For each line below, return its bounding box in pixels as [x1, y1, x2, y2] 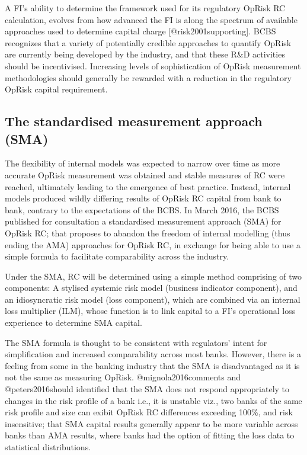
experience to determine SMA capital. [5, 316, 142, 329]
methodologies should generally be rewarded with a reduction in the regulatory [5, 71, 292, 84]
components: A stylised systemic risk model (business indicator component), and [5, 281, 298, 294]
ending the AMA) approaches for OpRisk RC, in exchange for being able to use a [5, 238, 300, 251]
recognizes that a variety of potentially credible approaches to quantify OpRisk [5, 36, 292, 49]
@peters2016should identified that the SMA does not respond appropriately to [5, 383, 290, 395]
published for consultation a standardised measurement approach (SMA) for [5, 215, 282, 227]
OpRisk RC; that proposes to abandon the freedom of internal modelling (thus [5, 226, 290, 239]
